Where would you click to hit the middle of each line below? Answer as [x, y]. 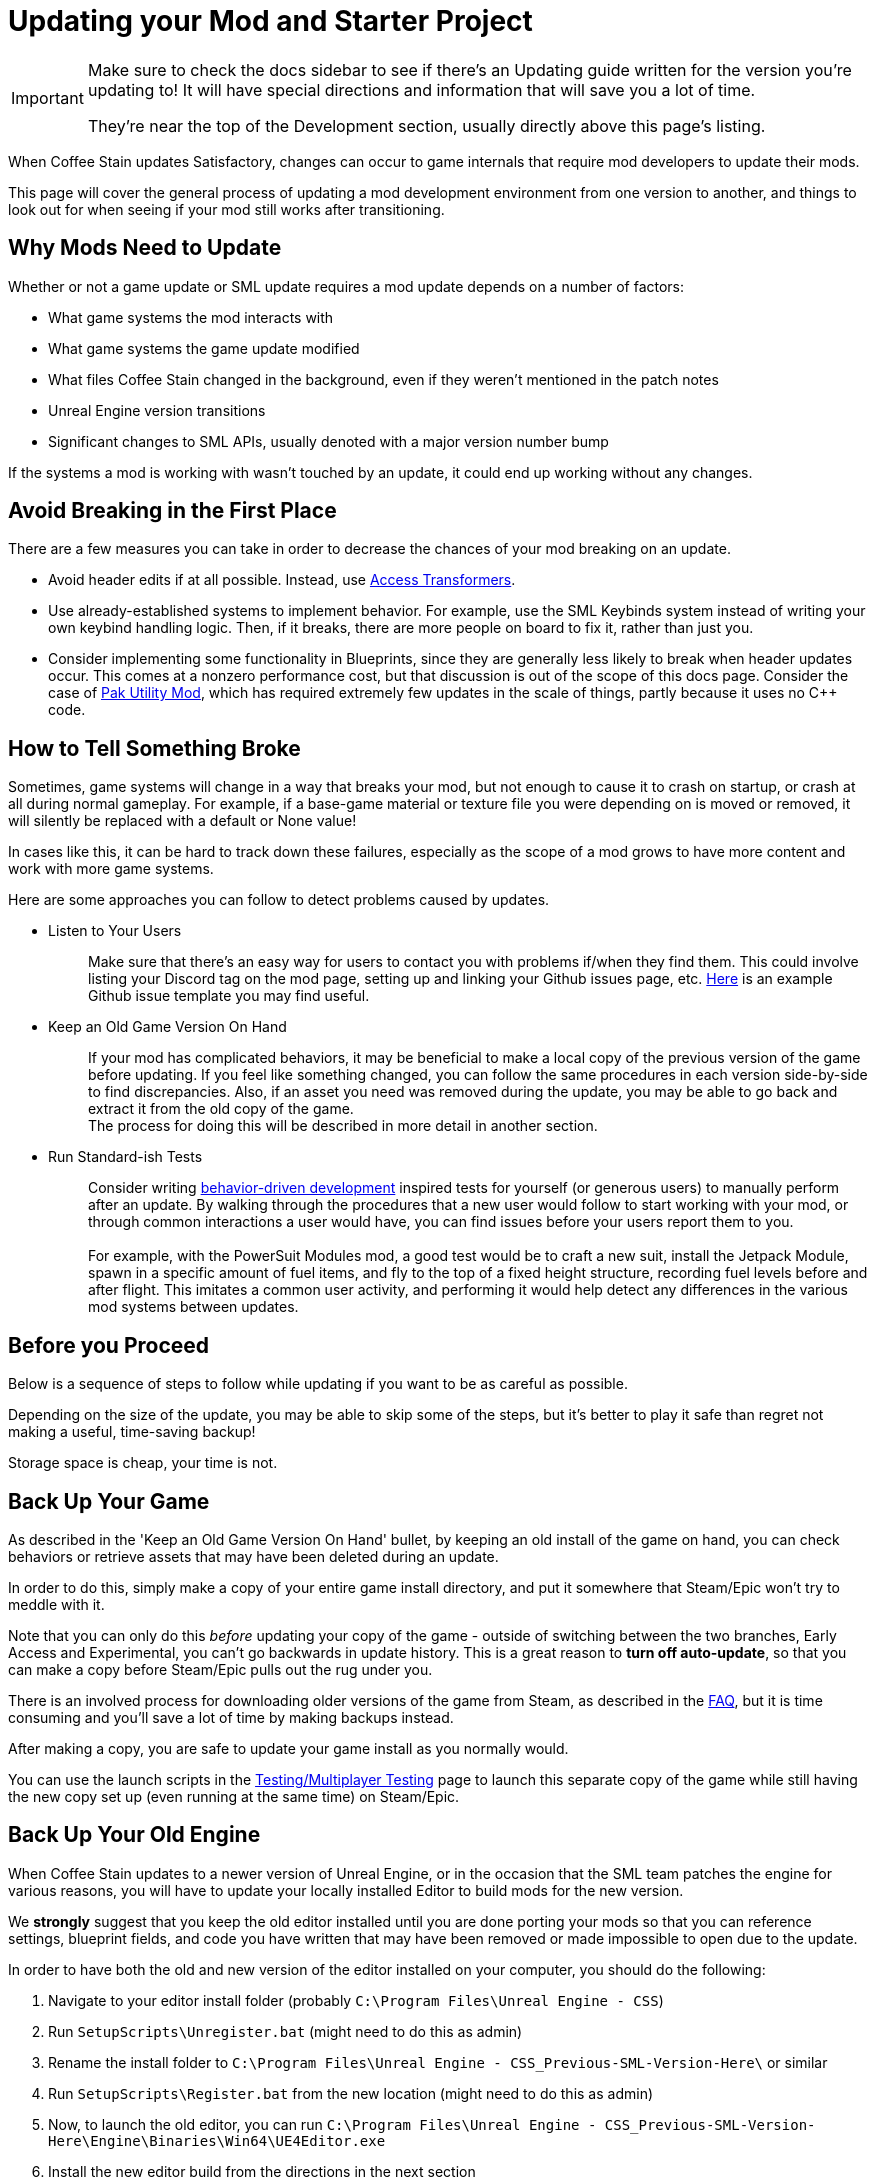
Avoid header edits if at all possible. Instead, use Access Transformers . [282, 580]
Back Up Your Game [109, 1501]
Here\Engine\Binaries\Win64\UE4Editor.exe [217, 2140]
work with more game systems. [111, 869]
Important [47, 97]
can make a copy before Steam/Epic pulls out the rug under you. [220, 1669]
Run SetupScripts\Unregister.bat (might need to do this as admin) [285, 2031]
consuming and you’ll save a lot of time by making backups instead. [231, 1717]
